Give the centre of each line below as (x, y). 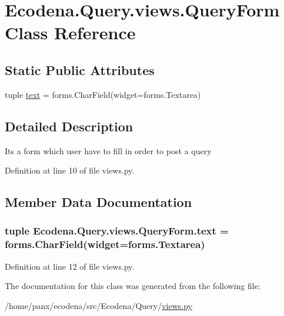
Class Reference (70, 33)
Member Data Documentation (98, 202)
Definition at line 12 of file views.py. (70, 266)
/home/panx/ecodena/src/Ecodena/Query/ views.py (98, 305)
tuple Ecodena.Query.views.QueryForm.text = (117, 231)
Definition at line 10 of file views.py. (70, 170)
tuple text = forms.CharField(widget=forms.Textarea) (103, 94)
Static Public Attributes (80, 69)
